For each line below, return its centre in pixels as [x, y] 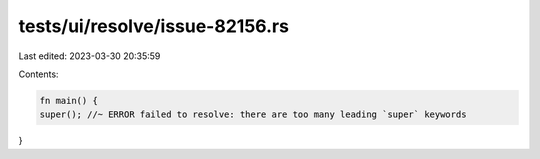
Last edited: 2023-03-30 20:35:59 [89, 56]
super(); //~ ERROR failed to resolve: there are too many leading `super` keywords [253, 114]
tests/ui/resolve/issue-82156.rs [154, 26]
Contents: [38, 74]
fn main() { [69, 100]
